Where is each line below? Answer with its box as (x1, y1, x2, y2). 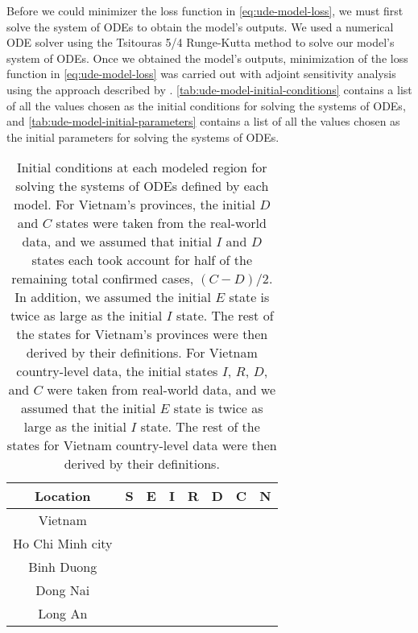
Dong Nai (35, 581, 90, 600)
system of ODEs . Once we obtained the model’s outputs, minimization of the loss (6, 49, 408, 66)
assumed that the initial (20, 399, 156, 418)
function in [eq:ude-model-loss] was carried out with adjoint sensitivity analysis (6, 65, 396, 82)
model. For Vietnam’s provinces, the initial (13, 195, 256, 214)
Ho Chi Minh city (13, 534, 113, 553)
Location (34, 486, 91, 506)
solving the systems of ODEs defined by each (15, 176, 269, 196)
